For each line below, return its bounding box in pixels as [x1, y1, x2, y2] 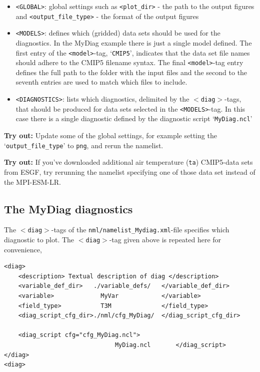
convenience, [4, 244, 42, 254]
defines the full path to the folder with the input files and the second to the [15, 67, 247, 77]
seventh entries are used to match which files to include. [15, 77, 187, 87]
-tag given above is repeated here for [109, 234, 221, 244]
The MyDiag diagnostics [4, 201, 133, 216]
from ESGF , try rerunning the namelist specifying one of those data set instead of [4, 166, 255, 177]
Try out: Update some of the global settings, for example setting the [4, 130, 217, 141]
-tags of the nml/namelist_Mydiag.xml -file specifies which [51, 224, 229, 235]
